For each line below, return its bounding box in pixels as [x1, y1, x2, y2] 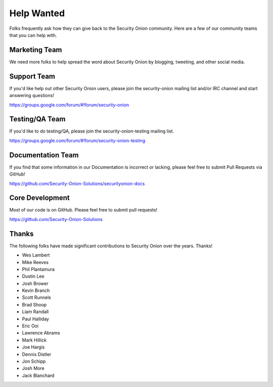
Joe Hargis [22, 344, 45, 350]
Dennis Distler [22, 351, 52, 357]
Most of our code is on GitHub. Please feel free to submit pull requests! [9, 207, 158, 213]
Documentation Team [9, 151, 79, 159]
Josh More [22, 365, 45, 371]
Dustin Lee [22, 273, 45, 279]
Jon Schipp [22, 358, 46, 364]
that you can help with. [9, 32, 57, 38]
